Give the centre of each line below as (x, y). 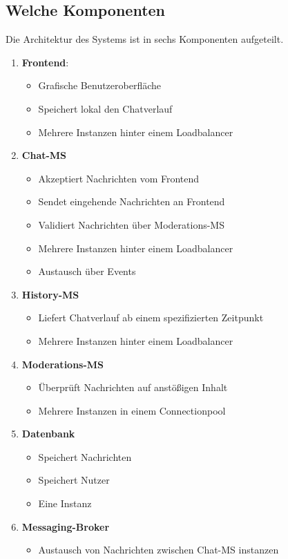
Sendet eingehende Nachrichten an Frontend (132, 201)
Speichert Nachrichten (85, 456)
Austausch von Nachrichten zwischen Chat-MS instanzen (159, 550)
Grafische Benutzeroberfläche (100, 85)
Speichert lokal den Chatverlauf (105, 108)
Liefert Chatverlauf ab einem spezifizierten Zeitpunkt (151, 318)
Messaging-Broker (66, 526)
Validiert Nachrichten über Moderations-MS (131, 224)
